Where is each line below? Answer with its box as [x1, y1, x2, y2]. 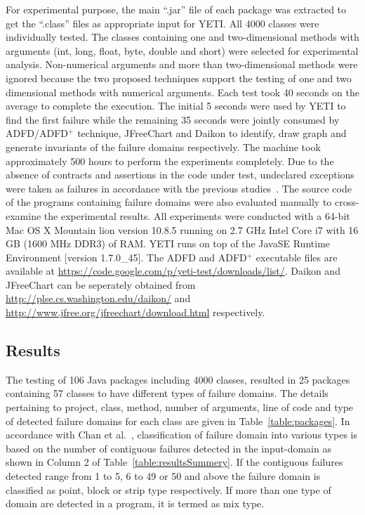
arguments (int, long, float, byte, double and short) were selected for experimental [6, 43, 359, 58]
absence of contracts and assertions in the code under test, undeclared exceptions [6, 167, 354, 182]
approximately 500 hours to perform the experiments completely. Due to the [6, 153, 334, 168]
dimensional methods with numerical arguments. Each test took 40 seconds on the [6, 84, 359, 99]
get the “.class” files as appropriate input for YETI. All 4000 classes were [6, 15, 319, 30]
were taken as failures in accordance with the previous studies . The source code [6, 181, 352, 195]
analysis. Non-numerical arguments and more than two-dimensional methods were [6, 57, 358, 72]
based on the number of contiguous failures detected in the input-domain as [6, 441, 331, 455]
